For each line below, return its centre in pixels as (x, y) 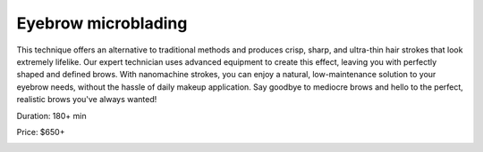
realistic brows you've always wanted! (87, 100)
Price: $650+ (41, 132)
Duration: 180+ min (51, 116)
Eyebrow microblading (102, 23)
